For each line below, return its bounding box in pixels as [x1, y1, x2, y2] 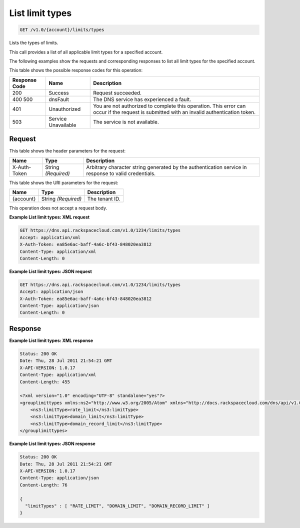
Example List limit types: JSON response [9, 440, 96, 447]
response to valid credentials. [85, 170, 156, 177]
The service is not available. [93, 118, 159, 125]
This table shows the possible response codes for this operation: [9, 67, 143, 73]
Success [48, 89, 69, 96]
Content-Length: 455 [19, 379, 70, 384]
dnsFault [48, 95, 69, 102]
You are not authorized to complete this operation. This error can [93, 102, 246, 109]
